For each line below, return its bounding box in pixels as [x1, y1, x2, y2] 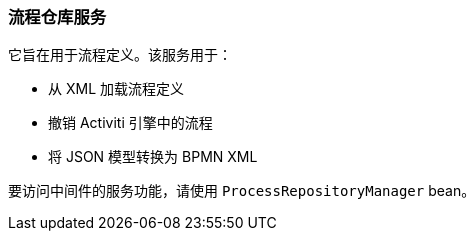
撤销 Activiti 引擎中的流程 [48, 114, 213, 132]
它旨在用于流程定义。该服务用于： [8, 46, 232, 64]
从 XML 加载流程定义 [48, 80, 184, 98]
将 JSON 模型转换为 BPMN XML [48, 148, 258, 166]
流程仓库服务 [8, 7, 107, 27]
